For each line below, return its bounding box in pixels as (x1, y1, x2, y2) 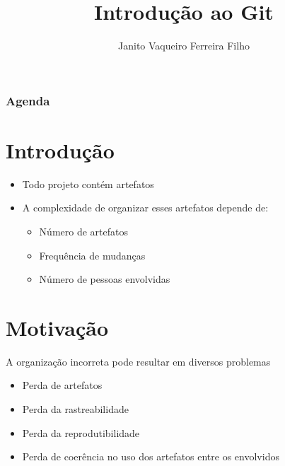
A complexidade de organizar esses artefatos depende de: (22, 200, 269, 215)
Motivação (6, 313, 109, 342)
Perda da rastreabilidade (22, 402, 129, 417)
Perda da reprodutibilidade (22, 425, 140, 440)
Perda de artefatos (22, 378, 103, 392)
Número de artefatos (39, 223, 128, 238)
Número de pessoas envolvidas (39, 272, 170, 286)
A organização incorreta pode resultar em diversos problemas (6, 354, 271, 368)
